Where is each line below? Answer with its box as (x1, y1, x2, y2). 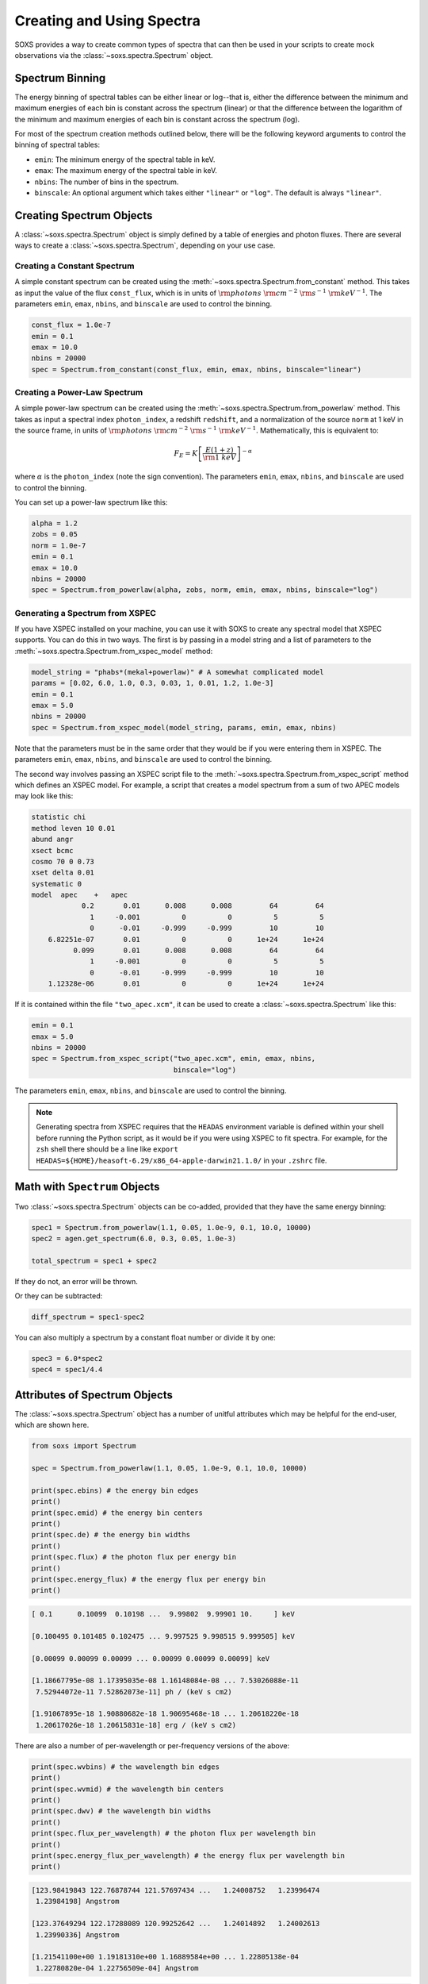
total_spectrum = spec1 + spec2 (31, 1256, 158, 1265)
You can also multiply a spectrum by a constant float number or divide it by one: (14, 1333, 277, 1343)
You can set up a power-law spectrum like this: (14, 498, 168, 507)
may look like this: (14, 791, 74, 801)
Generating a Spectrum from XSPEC (14, 607, 156, 618)
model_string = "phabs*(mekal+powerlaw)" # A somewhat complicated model (31, 667, 324, 676)
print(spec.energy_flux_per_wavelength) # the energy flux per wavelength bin (31, 1851, 345, 1860)
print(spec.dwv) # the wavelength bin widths (31, 1806, 212, 1816)
